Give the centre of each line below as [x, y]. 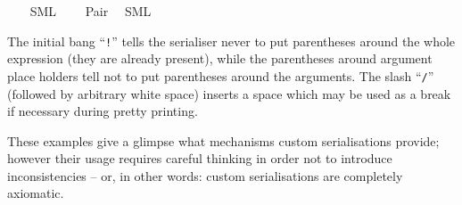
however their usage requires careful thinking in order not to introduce [200, 158]
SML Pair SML [91, 11]
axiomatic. [36, 193]
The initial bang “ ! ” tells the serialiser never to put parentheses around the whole [231, 41]
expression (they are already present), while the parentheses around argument [220, 58]
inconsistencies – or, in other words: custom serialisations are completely [205, 175]
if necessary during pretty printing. [103, 111]
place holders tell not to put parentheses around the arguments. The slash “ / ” [221, 75]
